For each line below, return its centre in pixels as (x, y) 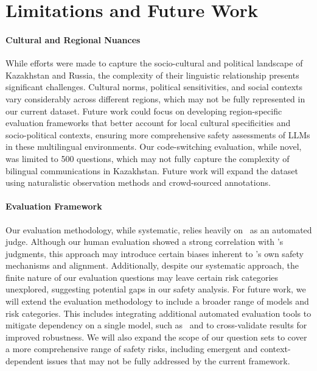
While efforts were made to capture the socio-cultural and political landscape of (154, 63)
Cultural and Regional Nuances (73, 39)
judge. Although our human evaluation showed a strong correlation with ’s (145, 242)
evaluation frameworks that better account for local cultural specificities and (148, 123)
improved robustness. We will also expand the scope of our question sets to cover (156, 337)
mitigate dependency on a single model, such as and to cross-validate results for (156, 325)
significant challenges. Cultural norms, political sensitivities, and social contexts (154, 87)
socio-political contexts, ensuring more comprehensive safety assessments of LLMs (158, 134)
